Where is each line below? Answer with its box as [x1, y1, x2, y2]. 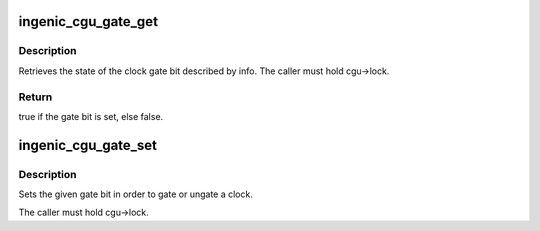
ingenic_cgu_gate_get [18, 13, 159, 30]
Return [18, 90, 53, 104]
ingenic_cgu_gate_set [18, 136, 158, 154]
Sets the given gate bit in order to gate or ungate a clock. [18, 188, 254, 200]
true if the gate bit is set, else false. [18, 110, 164, 122]
